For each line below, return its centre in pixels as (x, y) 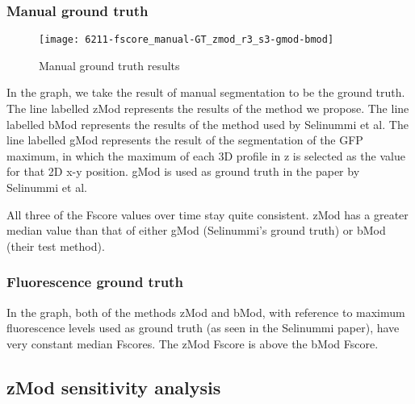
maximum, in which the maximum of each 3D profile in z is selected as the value (206, 155)
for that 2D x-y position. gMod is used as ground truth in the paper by (183, 171)
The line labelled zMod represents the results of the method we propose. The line (208, 108)
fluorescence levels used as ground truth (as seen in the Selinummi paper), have (203, 328)
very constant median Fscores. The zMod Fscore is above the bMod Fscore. (193, 343)
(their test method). (56, 246)
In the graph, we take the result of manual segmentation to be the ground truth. (206, 92)
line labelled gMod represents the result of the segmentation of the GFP (185, 140)
